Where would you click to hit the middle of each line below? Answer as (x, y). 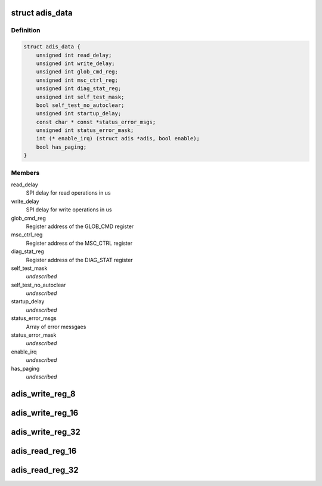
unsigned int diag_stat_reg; (79, 89)
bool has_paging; (61, 147)
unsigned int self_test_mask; (80, 97)
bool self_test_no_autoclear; (80, 105)
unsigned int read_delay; (74, 55)
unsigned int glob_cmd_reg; (77, 72)
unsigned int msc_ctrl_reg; (77, 80)
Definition (26, 30)
